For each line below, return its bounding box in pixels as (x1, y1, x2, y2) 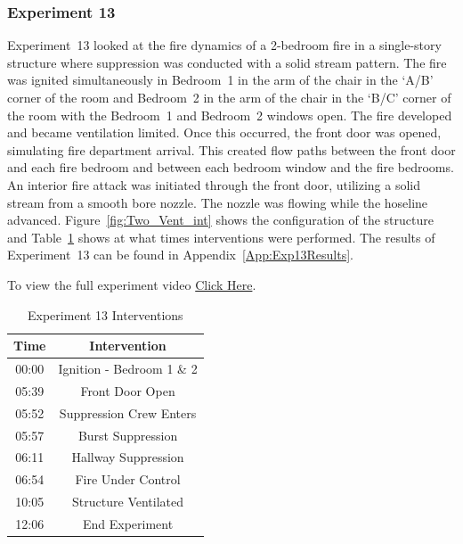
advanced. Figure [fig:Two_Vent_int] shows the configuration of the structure (7, 210, 434, 229)
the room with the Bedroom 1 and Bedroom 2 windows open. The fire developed (7, 105, 452, 124)
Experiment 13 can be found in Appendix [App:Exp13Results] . (7, 245, 354, 264)
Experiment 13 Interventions (28, 305, 183, 324)
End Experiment (82, 514, 174, 532)
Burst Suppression (77, 425, 178, 444)
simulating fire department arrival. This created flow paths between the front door (7, 140, 456, 159)
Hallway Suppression (71, 448, 184, 466)
